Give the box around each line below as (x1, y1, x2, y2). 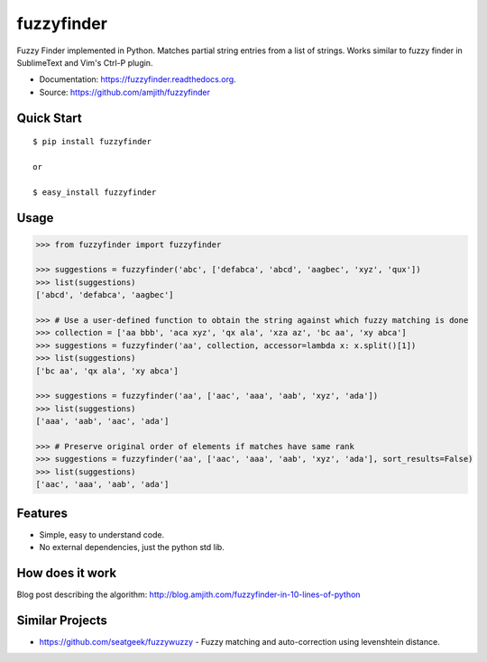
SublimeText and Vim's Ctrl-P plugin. (16, 57, 153, 68)
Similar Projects (16, 612, 108, 628)
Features (16, 505, 68, 520)
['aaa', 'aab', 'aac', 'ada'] (35, 416, 170, 427)
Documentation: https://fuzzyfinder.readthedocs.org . (39, 74, 236, 85)
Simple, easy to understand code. (39, 529, 165, 540)
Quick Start (16, 110, 82, 125)
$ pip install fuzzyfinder (32, 136, 152, 147)
